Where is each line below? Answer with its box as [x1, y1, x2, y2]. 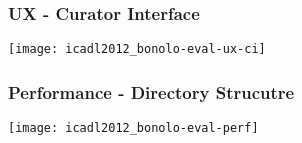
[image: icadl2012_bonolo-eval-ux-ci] [8, 42, 266, 57]
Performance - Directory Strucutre [8, 79, 295, 104]
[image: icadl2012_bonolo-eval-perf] [8, 121, 259, 136]
